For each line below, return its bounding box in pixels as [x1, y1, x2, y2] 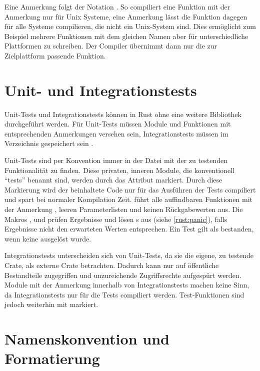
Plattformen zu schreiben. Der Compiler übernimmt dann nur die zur [4, 40, 217, 51]
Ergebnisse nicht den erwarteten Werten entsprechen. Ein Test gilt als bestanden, [4, 223, 254, 234]
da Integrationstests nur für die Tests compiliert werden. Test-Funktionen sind [4, 289, 244, 299]
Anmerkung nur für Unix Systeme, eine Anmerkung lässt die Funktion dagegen [4, 11, 247, 21]
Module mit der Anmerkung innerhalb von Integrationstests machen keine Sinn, [4, 279, 249, 290]
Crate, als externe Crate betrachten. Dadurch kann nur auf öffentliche [4, 260, 219, 270]
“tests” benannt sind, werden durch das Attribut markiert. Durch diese [4, 174, 222, 185]
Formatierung [4, 348, 100, 368]
